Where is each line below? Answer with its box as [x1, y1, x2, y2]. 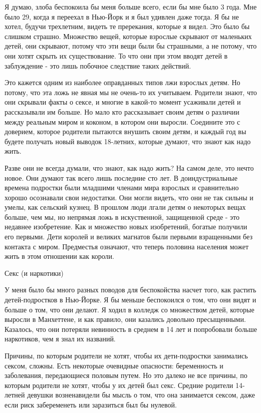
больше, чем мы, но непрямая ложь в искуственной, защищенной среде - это [5, 211, 240, 222]
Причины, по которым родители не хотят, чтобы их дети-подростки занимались [5, 350, 248, 360]
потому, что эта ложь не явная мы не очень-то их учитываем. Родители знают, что [5, 87, 257, 97]
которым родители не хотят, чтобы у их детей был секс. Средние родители [5, 379, 233, 390]
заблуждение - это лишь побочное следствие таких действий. [5, 60, 191, 71]
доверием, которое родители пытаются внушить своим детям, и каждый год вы [5, 126, 246, 137]
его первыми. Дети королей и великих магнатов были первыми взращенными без [5, 231, 252, 242]
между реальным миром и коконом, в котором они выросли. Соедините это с [5, 116, 240, 127]
